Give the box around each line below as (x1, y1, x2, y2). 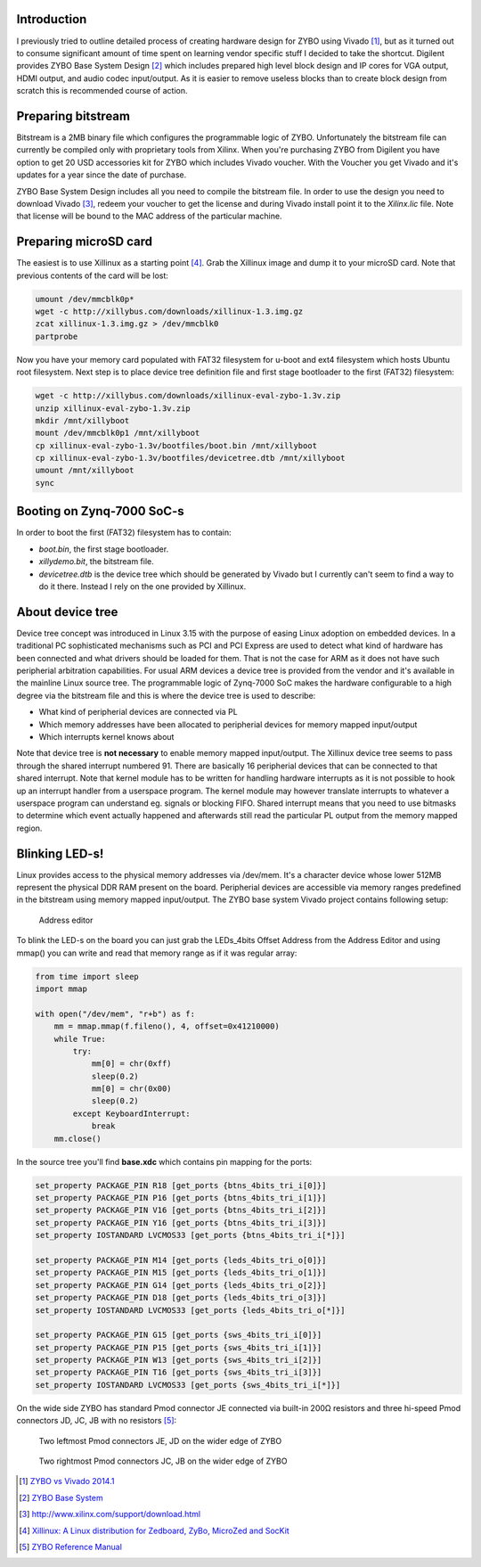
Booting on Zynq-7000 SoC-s (16, 504, 184, 519)
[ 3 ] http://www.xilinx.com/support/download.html (19, 1509, 200, 1520)
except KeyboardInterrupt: (72, 1108, 191, 1119)
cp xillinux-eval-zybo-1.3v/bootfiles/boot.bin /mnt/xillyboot (35, 440, 318, 450)
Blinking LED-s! (16, 846, 104, 861)
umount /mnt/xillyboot (35, 465, 135, 476)
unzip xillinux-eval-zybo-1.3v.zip (35, 403, 191, 414)
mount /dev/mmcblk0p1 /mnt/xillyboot (35, 428, 200, 439)
